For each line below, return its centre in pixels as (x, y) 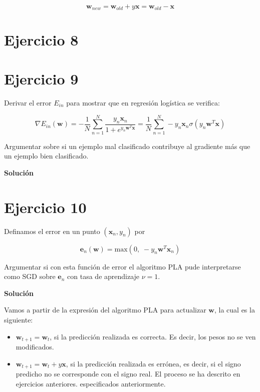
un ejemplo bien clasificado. (46, 156)
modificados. (35, 346)
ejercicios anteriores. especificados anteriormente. (91, 383)
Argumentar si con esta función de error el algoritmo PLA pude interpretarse (122, 266)
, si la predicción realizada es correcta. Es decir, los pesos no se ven (153, 336)
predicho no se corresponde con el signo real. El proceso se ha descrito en (128, 374)
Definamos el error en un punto (52, 231)
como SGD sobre (30, 276)
